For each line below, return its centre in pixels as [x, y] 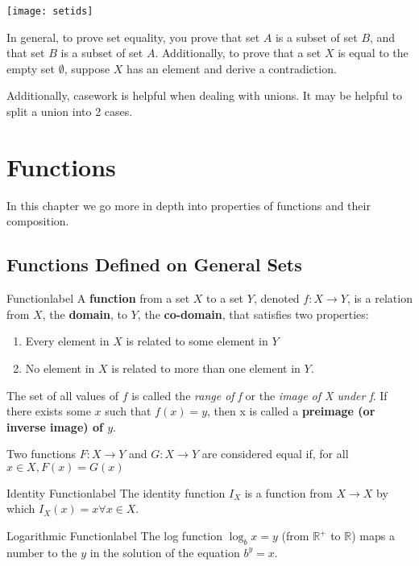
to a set [225, 298]
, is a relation [380, 298]
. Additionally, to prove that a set [238, 53]
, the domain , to [85, 314]
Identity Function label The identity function [116, 492]
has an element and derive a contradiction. [232, 68]
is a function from [288, 492]
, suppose [87, 68]
